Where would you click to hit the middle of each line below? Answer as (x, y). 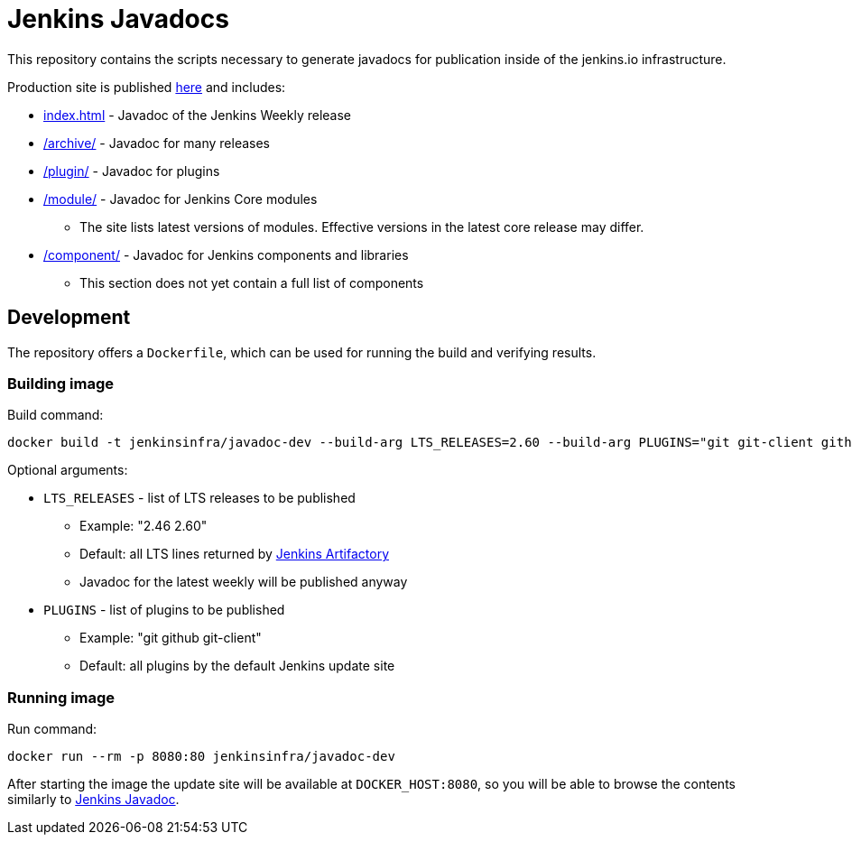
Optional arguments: (68, 470)
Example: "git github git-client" (171, 638)
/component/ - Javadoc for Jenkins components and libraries (226, 254)
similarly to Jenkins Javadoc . (93, 800)
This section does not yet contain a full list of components (252, 282)
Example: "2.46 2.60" (144, 526)
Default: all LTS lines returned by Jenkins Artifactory (234, 554)
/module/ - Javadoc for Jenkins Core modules (181, 199)
